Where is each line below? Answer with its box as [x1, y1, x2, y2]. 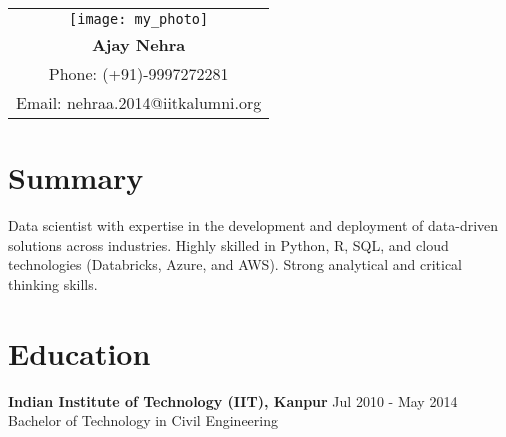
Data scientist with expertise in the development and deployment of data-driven [8, 215, 499, 236]
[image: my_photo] [69, 11, 209, 27]
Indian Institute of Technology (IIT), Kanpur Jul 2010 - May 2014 [8, 390, 458, 411]
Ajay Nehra [91, 33, 186, 56]
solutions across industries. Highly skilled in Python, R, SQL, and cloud [8, 234, 449, 255]
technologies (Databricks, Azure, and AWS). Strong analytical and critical [8, 254, 462, 275]
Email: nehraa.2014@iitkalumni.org [16, 91, 262, 114]
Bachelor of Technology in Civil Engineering [8, 410, 278, 431]
